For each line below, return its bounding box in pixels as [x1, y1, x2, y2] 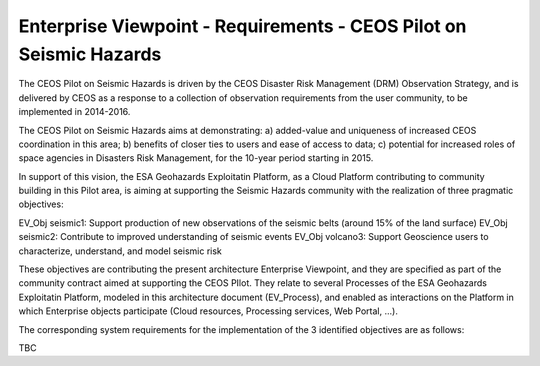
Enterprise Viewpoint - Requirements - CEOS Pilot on [18, 15, 467, 37]
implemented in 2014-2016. [18, 106, 131, 118]
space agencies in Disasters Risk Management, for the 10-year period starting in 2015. [18, 152, 374, 164]
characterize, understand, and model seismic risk [18, 245, 222, 257]
